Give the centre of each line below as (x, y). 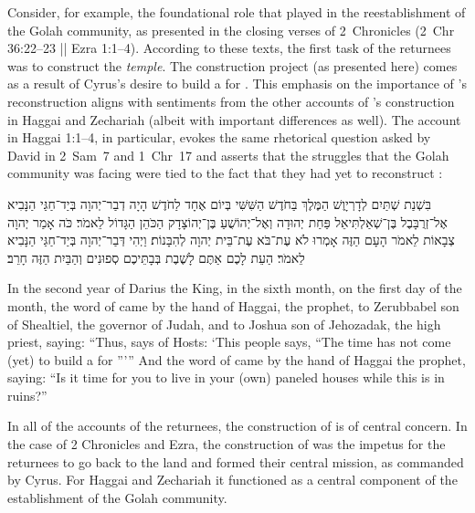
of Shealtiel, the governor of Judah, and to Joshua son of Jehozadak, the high (224, 324)
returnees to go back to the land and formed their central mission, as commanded (236, 461)
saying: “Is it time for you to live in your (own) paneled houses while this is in (226, 377)
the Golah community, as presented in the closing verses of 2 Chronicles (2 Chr (231, 30)
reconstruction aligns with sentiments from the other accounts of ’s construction (231, 101)
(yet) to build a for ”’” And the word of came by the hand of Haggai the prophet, (237, 359)
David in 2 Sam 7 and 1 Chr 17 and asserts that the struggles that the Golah (228, 155)
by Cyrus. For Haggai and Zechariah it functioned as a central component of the (232, 480)
